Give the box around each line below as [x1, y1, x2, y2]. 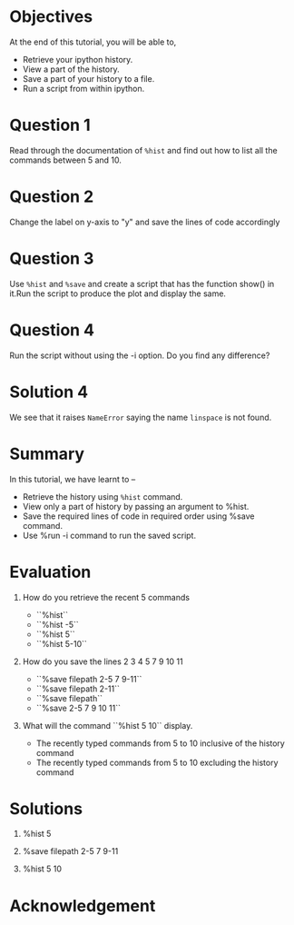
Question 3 [9, 248, 94, 269]
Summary [9, 443, 84, 464]
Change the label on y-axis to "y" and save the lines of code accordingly [9, 216, 280, 227]
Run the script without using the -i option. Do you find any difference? [9, 350, 270, 361]
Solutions [9, 798, 83, 819]
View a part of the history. [22, 64, 120, 75]
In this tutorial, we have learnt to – [9, 473, 136, 484]
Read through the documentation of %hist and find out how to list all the [9, 144, 279, 155]
